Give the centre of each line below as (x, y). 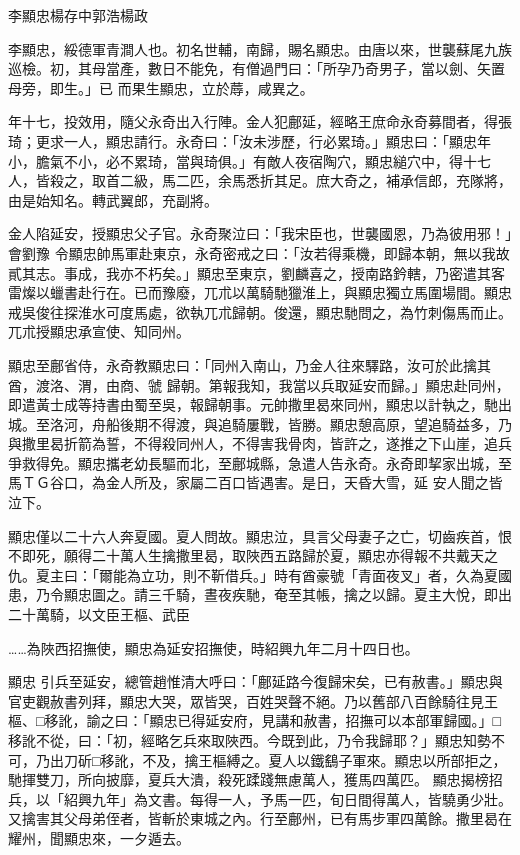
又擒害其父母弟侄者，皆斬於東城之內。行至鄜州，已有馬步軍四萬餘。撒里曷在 (260, 818)
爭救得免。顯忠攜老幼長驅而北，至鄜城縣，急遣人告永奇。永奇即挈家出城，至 (260, 462)
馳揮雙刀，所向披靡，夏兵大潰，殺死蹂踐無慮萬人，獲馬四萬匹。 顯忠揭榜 (248, 779)
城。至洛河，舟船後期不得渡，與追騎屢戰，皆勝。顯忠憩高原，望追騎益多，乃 (260, 423)
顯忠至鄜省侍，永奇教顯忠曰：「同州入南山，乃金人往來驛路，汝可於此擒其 (249, 364)
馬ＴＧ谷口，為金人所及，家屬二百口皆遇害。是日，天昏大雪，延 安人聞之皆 (255, 482)
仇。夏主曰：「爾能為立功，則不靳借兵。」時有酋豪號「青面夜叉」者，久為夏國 (260, 574)
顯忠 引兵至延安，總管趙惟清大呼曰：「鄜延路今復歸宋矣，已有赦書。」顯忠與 (255, 681)
